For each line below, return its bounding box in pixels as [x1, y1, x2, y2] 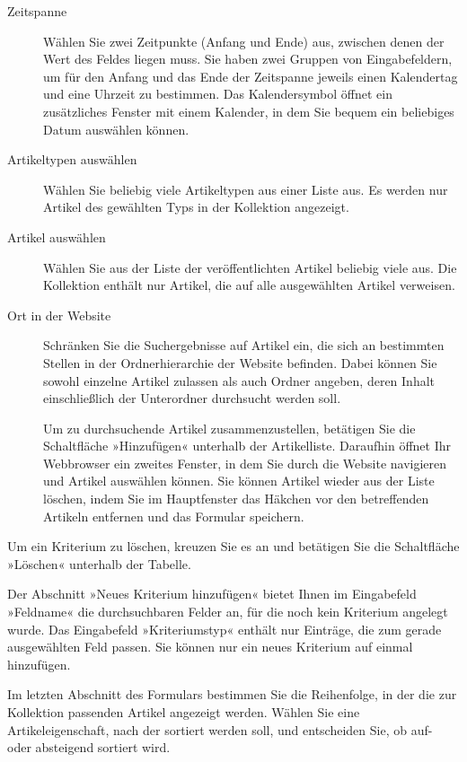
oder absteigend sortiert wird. [7, 738, 171, 757]
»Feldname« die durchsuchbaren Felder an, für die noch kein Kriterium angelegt [7, 602, 448, 621]
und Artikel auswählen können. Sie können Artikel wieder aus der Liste [43, 471, 435, 490]
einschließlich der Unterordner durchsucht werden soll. [43, 389, 341, 407]
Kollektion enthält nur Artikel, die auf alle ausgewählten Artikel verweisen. [43, 276, 455, 294]
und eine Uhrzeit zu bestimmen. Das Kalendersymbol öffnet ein [43, 84, 392, 103]
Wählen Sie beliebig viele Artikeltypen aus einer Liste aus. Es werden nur [43, 180, 448, 198]
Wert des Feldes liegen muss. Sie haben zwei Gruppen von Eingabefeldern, [43, 49, 453, 68]
